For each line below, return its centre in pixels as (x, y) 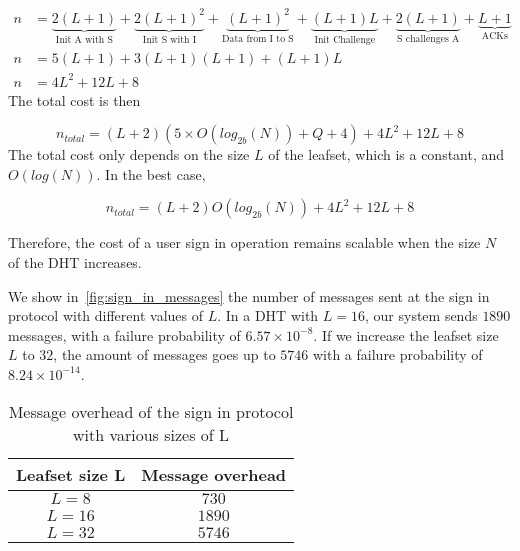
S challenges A (428, 39)
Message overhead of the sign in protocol (151, 412)
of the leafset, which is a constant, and (386, 154)
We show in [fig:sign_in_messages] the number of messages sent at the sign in (249, 295)
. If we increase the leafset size (406, 334)
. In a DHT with (268, 315)
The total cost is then (74, 99)
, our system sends (421, 315)
